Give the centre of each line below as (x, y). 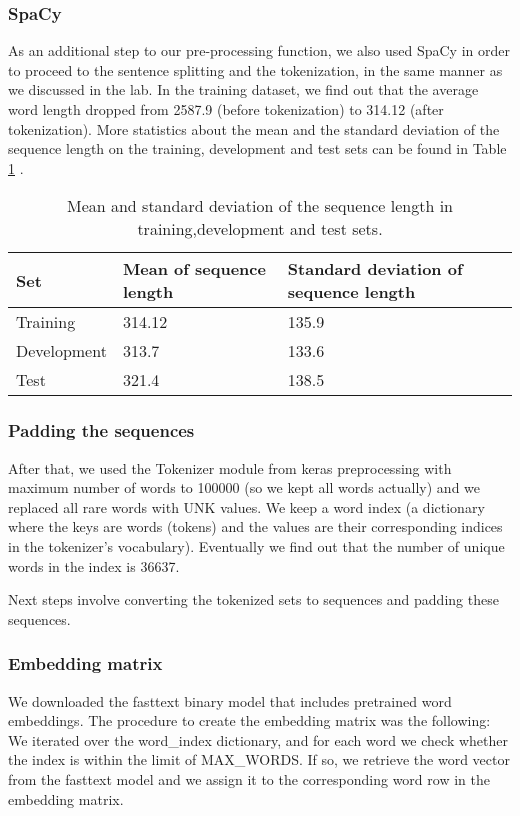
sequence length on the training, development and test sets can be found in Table (257, 148)
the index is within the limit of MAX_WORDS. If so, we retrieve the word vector (259, 759)
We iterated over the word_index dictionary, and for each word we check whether (258, 739)
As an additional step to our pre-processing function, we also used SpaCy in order (259, 50)
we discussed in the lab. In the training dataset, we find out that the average (243, 89)
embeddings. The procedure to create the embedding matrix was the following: (249, 720)
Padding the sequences (101, 430)
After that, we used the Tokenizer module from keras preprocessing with (230, 467)
